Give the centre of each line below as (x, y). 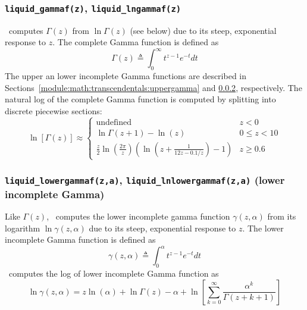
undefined (114, 122)
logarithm (23, 228)
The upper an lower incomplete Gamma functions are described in (126, 76)
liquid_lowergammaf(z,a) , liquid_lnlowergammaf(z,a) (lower (145, 180)
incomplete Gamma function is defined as (80, 239)
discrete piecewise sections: (54, 111)
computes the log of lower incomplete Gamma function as (114, 273)
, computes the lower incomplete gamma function (138, 216)
